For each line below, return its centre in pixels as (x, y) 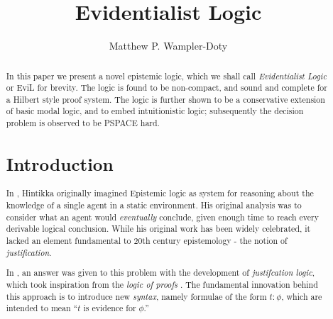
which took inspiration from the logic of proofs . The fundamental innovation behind (162, 284)
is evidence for (110, 308)
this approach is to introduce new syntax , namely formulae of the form (136, 296)
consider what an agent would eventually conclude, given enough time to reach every (163, 217)
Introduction (60, 164)
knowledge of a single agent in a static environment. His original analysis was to (154, 205)
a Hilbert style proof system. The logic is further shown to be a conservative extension (165, 99)
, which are (302, 296)
